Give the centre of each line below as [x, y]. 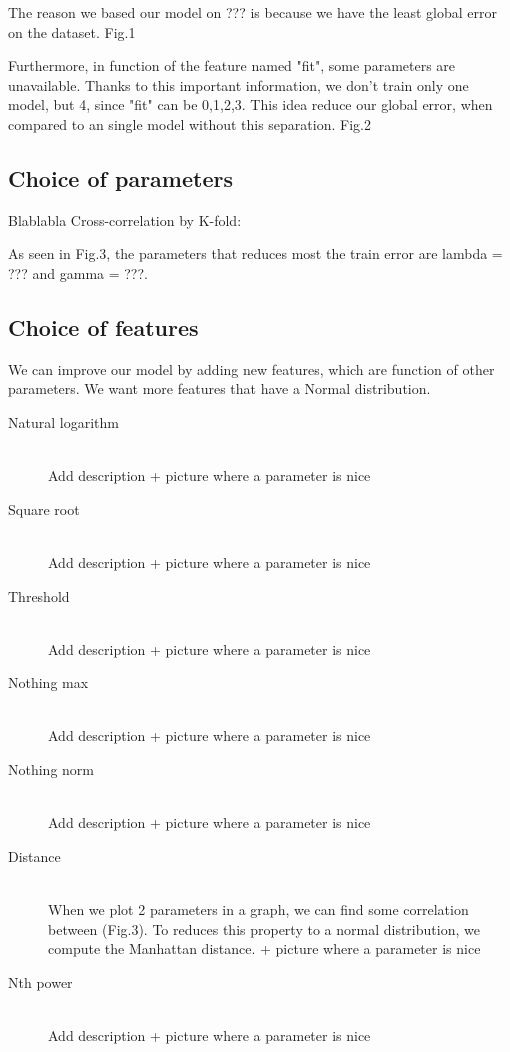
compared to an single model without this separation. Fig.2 [189, 123]
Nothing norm [51, 769]
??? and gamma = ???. [78, 272]
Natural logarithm [63, 421]
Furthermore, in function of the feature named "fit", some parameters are [232, 65]
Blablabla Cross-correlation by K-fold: [125, 219]
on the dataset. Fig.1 [72, 31]
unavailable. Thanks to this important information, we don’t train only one [238, 84]
